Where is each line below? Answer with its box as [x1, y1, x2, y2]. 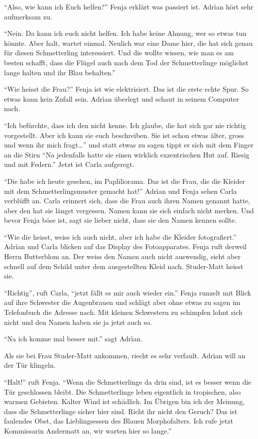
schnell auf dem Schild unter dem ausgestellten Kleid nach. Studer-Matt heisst [4, 261, 244, 271]
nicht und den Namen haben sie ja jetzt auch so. [4, 316, 152, 327]
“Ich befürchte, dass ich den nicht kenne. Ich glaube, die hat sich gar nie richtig [4, 120, 246, 130]
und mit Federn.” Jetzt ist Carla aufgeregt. [4, 159, 134, 169]
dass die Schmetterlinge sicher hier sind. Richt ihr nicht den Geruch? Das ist [4, 406, 238, 416]
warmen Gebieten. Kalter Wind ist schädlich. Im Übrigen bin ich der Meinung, [4, 396, 245, 407]
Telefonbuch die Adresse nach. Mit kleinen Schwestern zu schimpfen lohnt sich [4, 307, 243, 317]
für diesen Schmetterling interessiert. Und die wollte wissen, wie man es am [4, 47, 234, 58]
